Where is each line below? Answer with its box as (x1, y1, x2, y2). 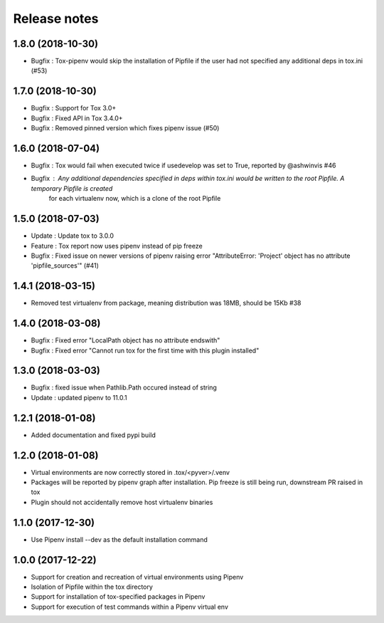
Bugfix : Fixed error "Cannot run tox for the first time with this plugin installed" (31, 346, 260, 355)
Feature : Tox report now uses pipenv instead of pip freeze (31, 241, 203, 250)
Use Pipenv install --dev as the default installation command (31, 535, 208, 544)
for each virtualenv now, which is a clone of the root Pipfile (48, 194, 221, 203)
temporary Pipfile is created (31, 184, 113, 192)
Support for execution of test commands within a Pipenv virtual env (31, 602, 229, 611)
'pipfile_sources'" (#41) (31, 261, 100, 270)
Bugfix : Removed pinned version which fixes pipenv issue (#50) (31, 124, 220, 132)
